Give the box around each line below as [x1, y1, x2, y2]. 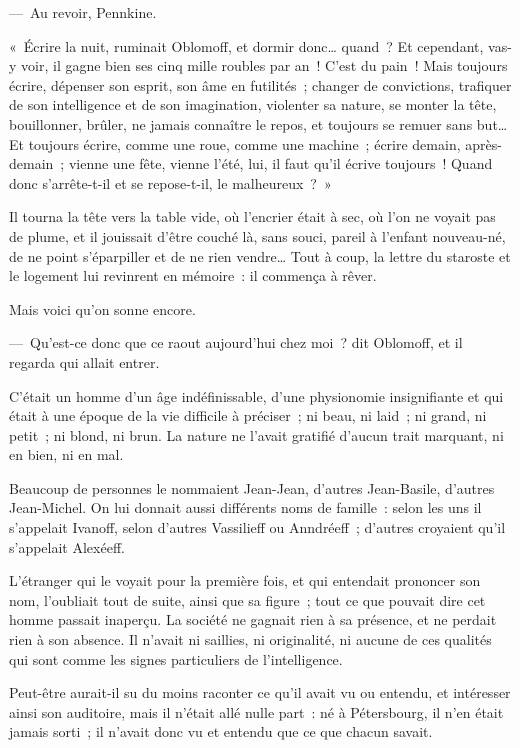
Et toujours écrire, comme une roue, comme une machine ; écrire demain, [9, 133, 461, 154]
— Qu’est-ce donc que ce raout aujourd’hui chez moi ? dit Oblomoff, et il [9, 332, 463, 353]
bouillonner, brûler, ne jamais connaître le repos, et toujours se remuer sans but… [9, 113, 508, 134]
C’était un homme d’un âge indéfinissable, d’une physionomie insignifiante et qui [9, 385, 504, 406]
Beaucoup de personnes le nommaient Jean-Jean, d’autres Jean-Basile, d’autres [9, 477, 495, 498]
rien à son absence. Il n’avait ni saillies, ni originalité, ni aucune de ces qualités [9, 629, 492, 650]
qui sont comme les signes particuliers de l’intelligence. [9, 648, 343, 669]
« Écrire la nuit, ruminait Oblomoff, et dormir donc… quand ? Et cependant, [9, 35, 484, 56]
